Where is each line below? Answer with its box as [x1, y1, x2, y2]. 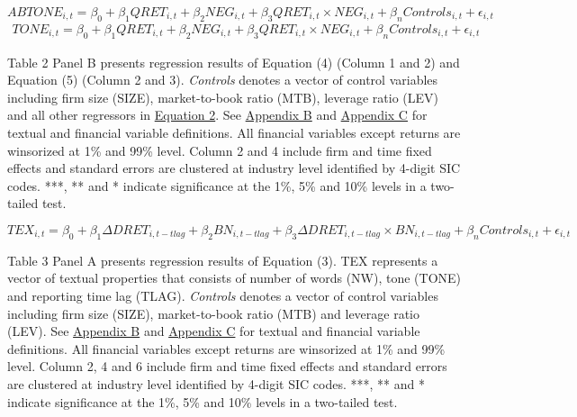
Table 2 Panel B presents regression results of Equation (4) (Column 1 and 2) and [7, 52, 460, 71]
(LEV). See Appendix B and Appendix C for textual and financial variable [7, 322, 420, 340]
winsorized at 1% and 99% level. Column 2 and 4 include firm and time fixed [7, 141, 432, 159]
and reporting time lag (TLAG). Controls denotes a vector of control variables [7, 286, 438, 304]
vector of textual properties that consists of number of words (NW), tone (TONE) [7, 268, 461, 287]
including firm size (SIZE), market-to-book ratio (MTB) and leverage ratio [7, 304, 420, 322]
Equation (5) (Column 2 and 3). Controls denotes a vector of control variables [7, 70, 438, 89]
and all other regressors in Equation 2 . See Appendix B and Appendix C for [7, 105, 428, 124]
